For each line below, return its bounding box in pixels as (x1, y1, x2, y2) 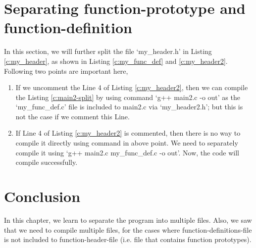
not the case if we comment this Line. (15, 111, 130, 121)
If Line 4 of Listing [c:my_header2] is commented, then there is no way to (15, 128, 241, 138)
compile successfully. (15, 157, 78, 167)
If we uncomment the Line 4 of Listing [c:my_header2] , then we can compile (15, 82, 248, 93)
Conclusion (4, 186, 81, 206)
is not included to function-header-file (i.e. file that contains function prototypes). (4, 234, 252, 245)
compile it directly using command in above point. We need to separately (15, 138, 238, 148)
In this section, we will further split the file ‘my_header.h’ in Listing (4, 46, 212, 56)
